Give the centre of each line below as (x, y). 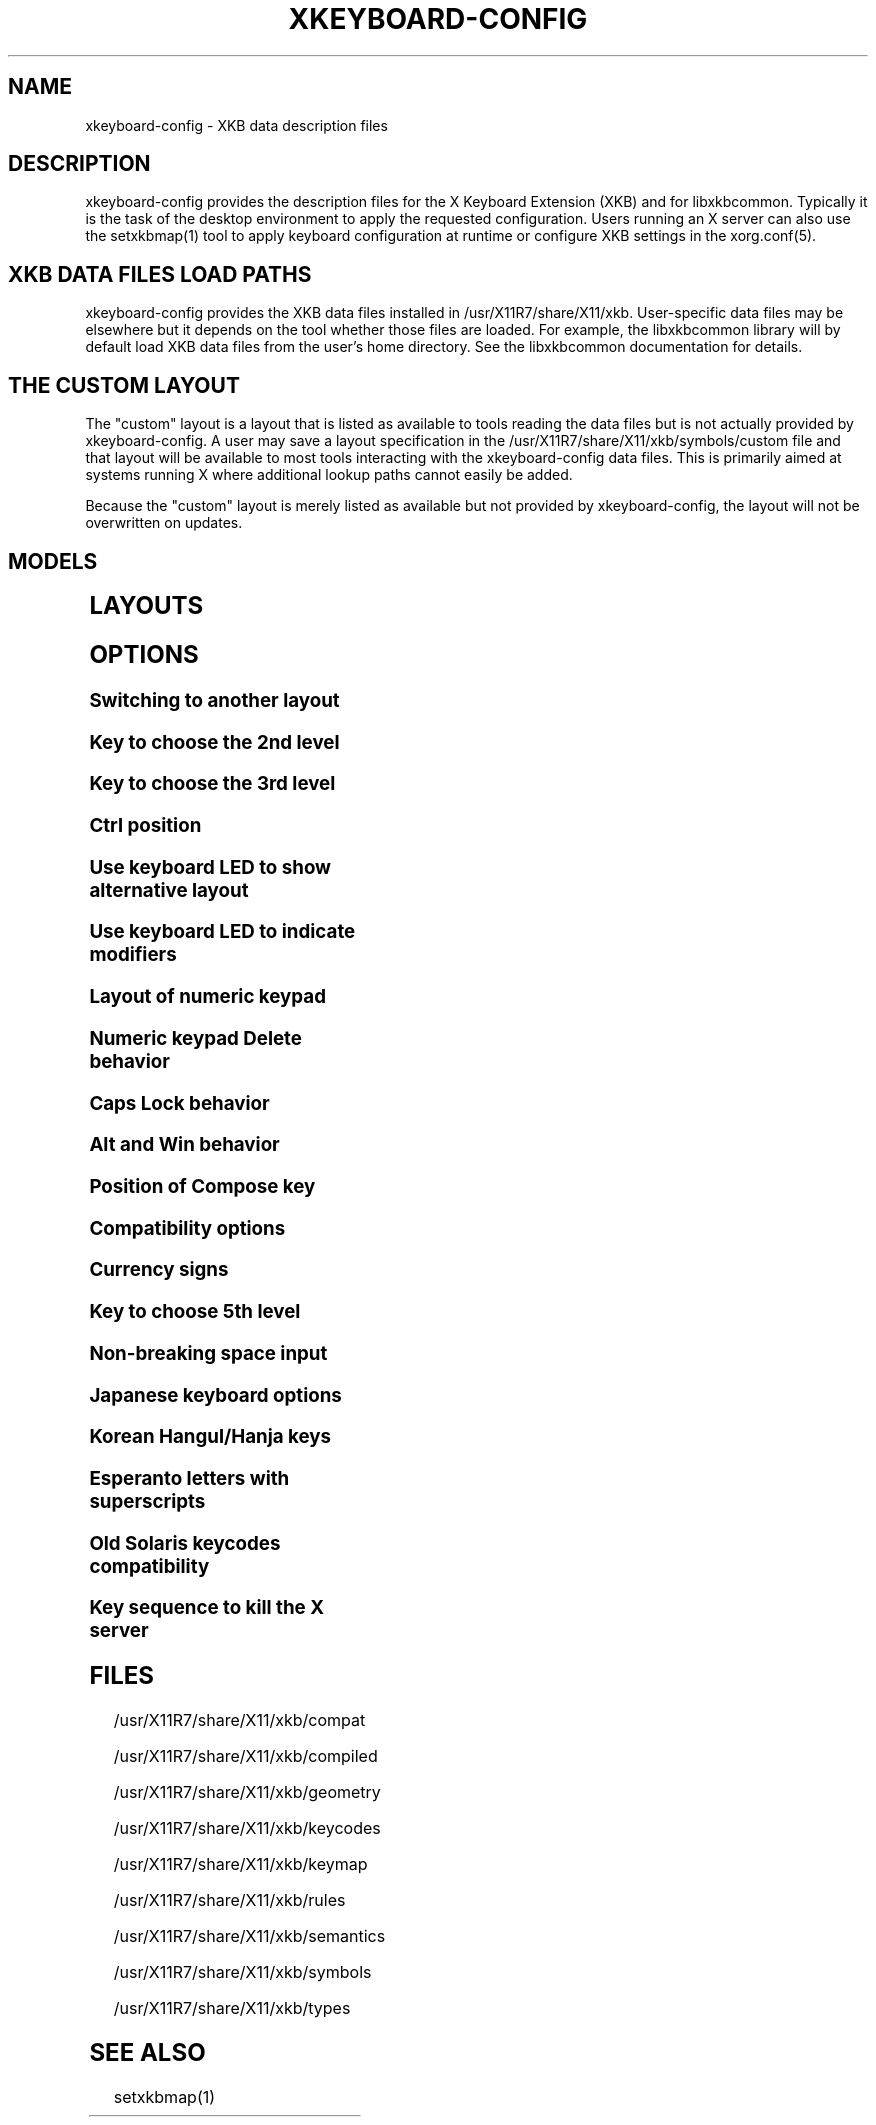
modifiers (133, 955)
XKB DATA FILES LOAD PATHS (160, 274)
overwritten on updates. (164, 523)
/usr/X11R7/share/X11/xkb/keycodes (247, 1828)
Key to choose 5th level (195, 1312)
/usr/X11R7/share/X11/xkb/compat (239, 1720)
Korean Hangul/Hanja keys (210, 1437)
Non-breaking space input (208, 1353)
